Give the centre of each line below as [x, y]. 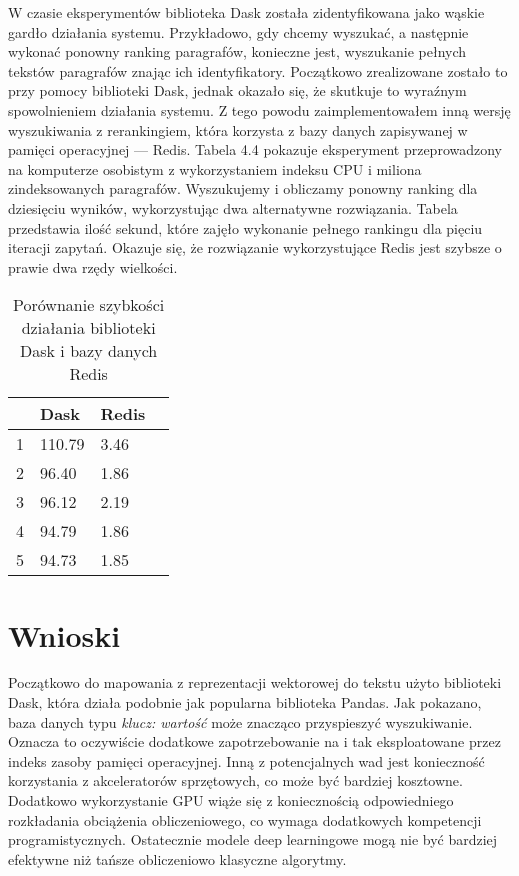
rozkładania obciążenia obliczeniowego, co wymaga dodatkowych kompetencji [245, 819]
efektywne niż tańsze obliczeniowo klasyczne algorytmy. [177, 858]
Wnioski [64, 634]
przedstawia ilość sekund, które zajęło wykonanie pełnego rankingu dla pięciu [245, 227]
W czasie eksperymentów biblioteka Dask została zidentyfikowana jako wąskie [246, 12]
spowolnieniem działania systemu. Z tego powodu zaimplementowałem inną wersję [259, 109]
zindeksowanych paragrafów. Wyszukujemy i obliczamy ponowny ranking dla [243, 188]
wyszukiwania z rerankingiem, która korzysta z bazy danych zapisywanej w [238, 129]
